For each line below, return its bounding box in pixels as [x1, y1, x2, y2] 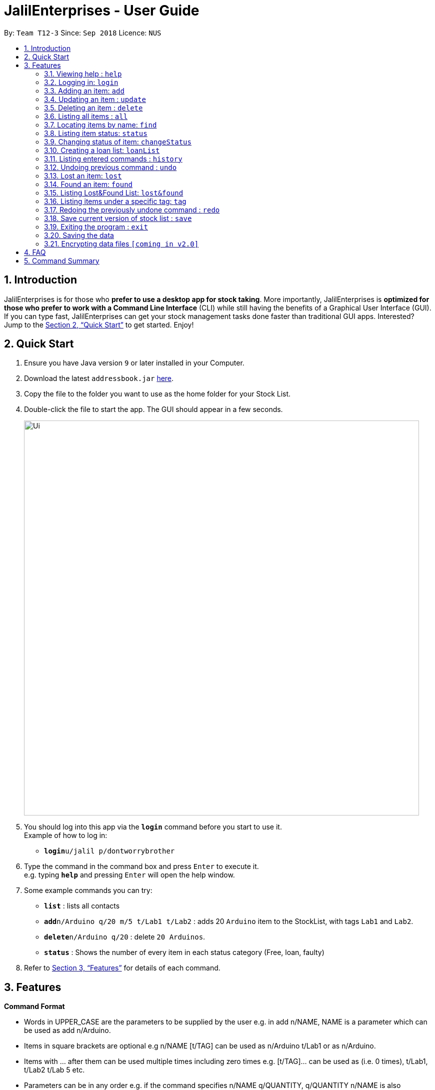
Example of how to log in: [24, 831, 107, 840]
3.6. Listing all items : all [44, 111, 128, 120]
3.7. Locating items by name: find [44, 120, 157, 129]
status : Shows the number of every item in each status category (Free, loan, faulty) [44, 948, 324, 957]
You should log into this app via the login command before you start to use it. [24, 822, 282, 831]
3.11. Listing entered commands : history [44, 154, 182, 163]
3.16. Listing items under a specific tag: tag [44, 196, 186, 205]
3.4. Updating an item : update [44, 94, 146, 103]
